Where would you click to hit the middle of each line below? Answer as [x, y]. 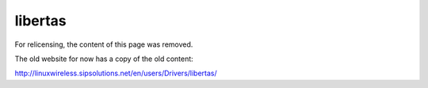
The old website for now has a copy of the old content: [104, 59]
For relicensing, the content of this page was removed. [104, 44]
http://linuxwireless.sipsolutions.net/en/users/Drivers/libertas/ [116, 73]
